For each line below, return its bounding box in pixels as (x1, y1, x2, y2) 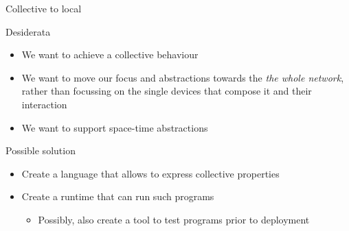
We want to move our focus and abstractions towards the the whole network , (21, 70, 344, 84)
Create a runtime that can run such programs (21, 189, 214, 204)
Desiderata (5, 24, 51, 38)
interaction (21, 97, 67, 111)
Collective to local (5, 1, 82, 15)
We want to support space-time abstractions (21, 120, 208, 134)
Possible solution (5, 143, 76, 158)
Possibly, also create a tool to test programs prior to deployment (38, 212, 310, 226)
